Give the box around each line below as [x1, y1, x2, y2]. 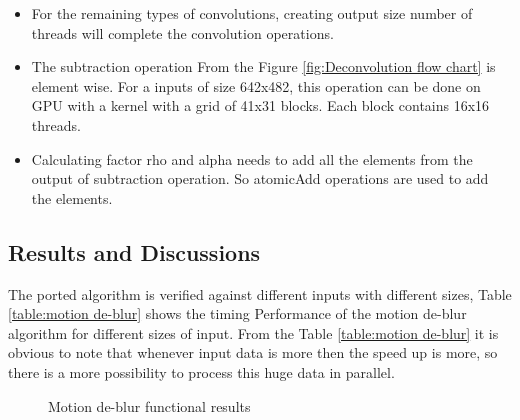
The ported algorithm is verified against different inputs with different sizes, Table [8, 283, 512, 304]
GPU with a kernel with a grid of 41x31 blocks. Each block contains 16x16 [31, 95, 490, 116]
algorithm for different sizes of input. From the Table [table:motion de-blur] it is [8, 322, 499, 343]
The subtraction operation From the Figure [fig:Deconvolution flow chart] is [31, 56, 496, 77]
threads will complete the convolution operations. [31, 22, 334, 43]
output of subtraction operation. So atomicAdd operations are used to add [31, 168, 489, 189]
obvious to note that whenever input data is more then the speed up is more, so [8, 342, 498, 363]
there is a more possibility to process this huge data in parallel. [8, 361, 395, 382]
